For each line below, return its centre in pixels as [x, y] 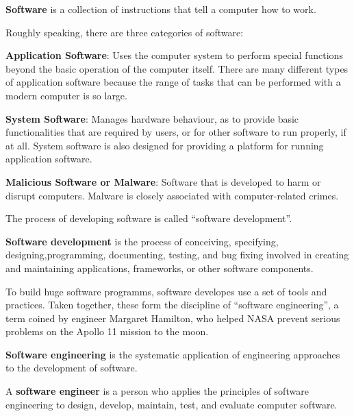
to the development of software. [72, 368]
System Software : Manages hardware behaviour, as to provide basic [152, 118]
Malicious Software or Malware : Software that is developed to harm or [163, 181]
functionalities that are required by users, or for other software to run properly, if [176, 132]
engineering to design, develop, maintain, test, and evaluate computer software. [172, 404]
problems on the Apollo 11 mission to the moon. [107, 331]
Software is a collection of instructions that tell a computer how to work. [161, 9]
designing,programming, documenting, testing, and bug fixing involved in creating [177, 255]
